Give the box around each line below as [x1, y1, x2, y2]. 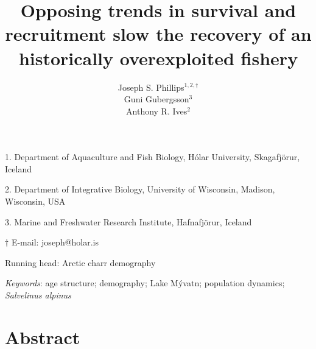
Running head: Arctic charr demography [5, 256, 156, 269]
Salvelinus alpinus [5, 289, 71, 301]
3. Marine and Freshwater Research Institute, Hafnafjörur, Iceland [5, 215, 252, 228]
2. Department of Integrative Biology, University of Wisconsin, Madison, [5, 183, 275, 196]
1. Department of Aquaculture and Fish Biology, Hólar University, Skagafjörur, [5, 150, 300, 163]
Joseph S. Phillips [118, 80, 184, 93]
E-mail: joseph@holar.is [11, 236, 99, 249]
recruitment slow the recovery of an [5, 21, 312, 46]
